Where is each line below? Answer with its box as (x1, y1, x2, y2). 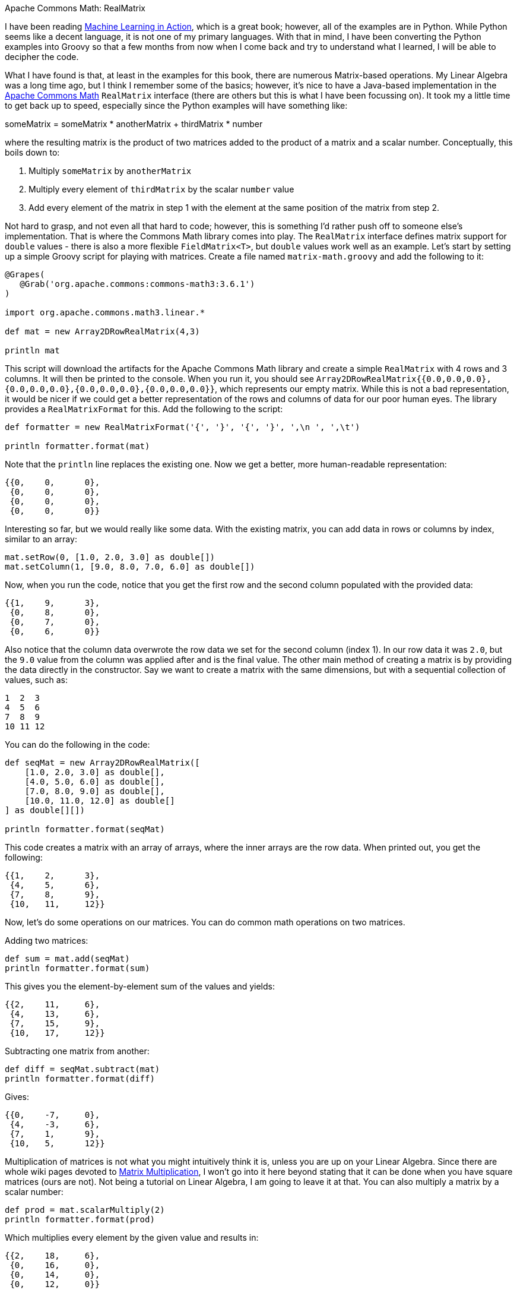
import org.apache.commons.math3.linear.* (5, 308, 205, 317)
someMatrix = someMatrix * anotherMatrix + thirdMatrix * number (5, 119, 263, 129)
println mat (5, 346, 60, 355)
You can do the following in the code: (5, 739, 150, 750)
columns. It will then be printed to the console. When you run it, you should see (5, 374, 314, 384)
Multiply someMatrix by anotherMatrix (28, 166, 192, 176)
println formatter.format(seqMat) (5, 824, 165, 834)
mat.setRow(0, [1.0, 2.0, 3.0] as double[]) (5, 552, 215, 562)
